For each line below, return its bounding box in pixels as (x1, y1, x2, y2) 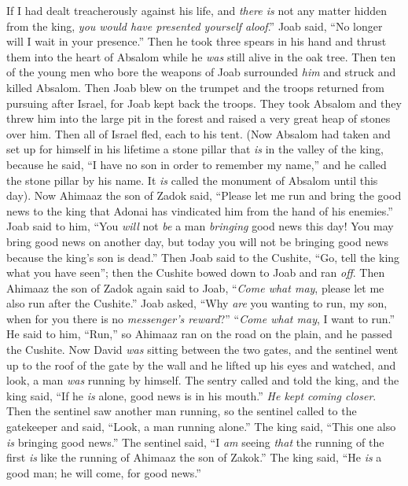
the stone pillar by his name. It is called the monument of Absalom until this (6, 171, 378, 188)
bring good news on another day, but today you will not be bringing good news (6, 233, 389, 249)
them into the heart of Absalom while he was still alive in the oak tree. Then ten (6, 48, 396, 64)
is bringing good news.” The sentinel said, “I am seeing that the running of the (6, 433, 384, 450)
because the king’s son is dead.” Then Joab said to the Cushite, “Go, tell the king (6, 249, 400, 265)
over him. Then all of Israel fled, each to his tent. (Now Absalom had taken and (6, 125, 391, 142)
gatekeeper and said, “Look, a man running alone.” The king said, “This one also (6, 418, 396, 435)
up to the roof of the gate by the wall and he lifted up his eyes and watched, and (6, 356, 396, 373)
